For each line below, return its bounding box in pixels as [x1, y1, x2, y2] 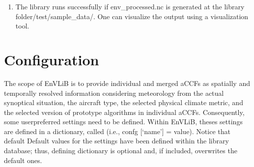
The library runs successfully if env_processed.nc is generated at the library [15, 1, 245, 11]
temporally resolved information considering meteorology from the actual [4, 87, 224, 98]
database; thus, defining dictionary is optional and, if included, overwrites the [4, 145, 237, 156]
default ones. [4, 155, 42, 165]
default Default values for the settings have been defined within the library [4, 136, 229, 146]
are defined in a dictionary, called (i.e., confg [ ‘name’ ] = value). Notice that [4, 126, 230, 136]
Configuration [4, 49, 99, 69]
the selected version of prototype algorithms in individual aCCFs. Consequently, [4, 107, 245, 117]
